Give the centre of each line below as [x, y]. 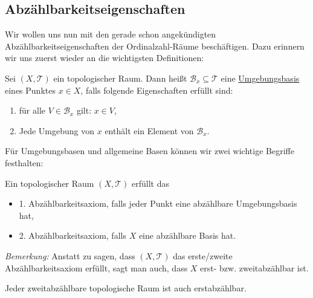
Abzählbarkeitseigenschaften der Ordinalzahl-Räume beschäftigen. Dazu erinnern [155, 46]
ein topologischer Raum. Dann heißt [120, 78]
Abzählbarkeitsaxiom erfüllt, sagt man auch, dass [96, 267]
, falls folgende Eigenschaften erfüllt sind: [157, 90]
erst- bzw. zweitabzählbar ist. [254, 267]
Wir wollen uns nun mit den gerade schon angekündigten [111, 34]
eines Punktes [30, 90]
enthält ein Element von [149, 130]
